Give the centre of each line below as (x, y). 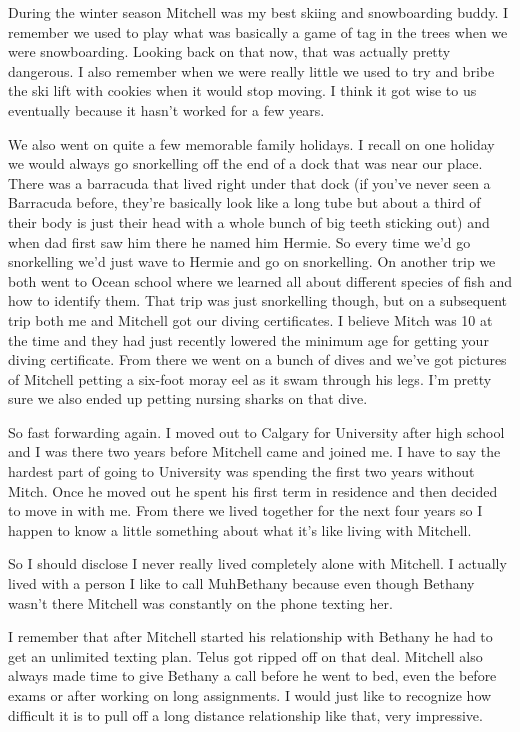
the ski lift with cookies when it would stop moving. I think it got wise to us (242, 90)
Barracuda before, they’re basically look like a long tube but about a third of (244, 202)
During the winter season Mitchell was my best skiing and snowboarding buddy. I (258, 12)
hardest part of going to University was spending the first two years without (241, 471)
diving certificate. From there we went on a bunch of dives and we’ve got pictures (257, 359)
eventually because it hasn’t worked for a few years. (166, 109)
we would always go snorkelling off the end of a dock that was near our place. (245, 163)
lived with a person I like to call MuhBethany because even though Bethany (241, 583)
